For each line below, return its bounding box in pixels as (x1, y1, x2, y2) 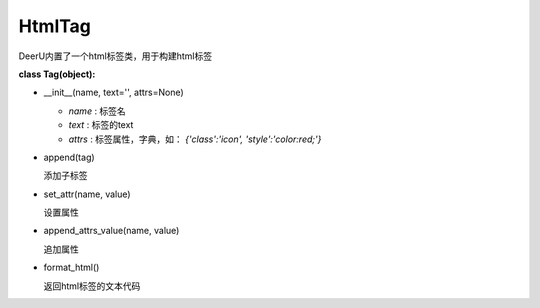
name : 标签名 (68, 105, 127, 117)
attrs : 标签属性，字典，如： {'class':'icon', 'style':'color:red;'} (68, 133, 322, 145)
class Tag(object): (18, 68, 96, 80)
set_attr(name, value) (43, 188, 131, 200)
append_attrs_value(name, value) (43, 225, 180, 237)
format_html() (43, 261, 100, 274)
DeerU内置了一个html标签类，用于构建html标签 (18, 50, 213, 62)
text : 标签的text (68, 119, 134, 131)
